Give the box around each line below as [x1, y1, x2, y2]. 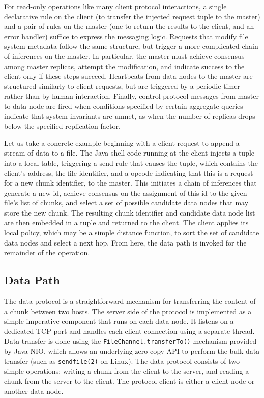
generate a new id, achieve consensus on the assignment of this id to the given [4, 187, 247, 198]
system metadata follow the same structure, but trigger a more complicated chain [4, 41, 258, 51]
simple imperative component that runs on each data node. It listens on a [4, 316, 234, 326]
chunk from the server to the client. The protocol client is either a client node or [4, 375, 255, 386]
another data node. [4, 385, 64, 396]
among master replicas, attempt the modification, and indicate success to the [4, 60, 245, 71]
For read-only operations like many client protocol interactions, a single [4, 1, 227, 11]
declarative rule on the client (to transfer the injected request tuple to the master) [4, 11, 260, 21]
